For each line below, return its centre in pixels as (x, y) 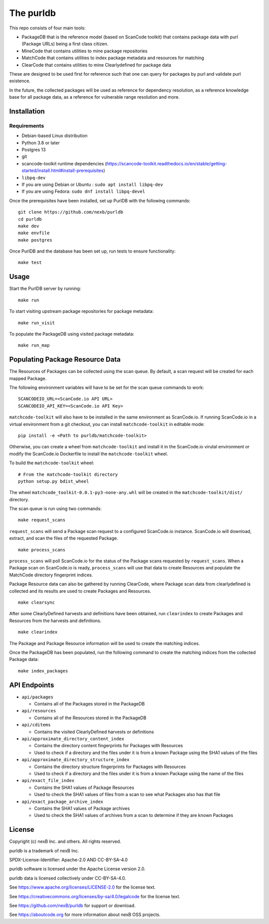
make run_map (34, 345)
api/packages (38, 697)
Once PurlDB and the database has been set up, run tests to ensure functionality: (92, 251)
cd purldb (30, 219)
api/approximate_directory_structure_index (75, 760)
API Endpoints (32, 685)
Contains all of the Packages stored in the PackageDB (89, 704)
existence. (20, 81)
